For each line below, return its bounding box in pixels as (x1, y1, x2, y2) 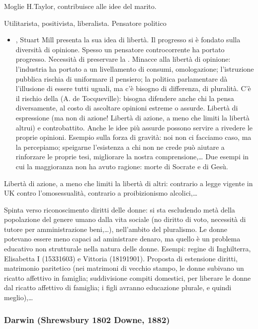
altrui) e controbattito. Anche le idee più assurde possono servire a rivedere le (15, 122, 253, 132)
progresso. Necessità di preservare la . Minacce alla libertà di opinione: (15, 54, 231, 64)
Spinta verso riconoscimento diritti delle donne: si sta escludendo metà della (4, 204, 235, 215)
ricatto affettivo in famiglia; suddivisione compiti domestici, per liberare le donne (4, 272, 251, 283)
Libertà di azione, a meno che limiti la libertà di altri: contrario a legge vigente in (4, 178, 253, 188)
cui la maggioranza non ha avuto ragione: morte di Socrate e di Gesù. (15, 161, 228, 171)
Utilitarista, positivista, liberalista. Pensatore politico (4, 17, 167, 28)
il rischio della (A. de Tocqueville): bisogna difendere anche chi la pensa (15, 93, 234, 103)
